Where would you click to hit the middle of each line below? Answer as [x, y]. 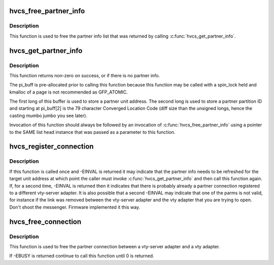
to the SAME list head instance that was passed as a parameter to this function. [92, 132]
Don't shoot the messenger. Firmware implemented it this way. [75, 207]
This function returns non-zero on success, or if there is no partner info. [84, 75]
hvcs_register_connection [52, 147]
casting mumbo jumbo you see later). [48, 115]
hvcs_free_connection [45, 222]
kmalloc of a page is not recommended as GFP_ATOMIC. [68, 92]
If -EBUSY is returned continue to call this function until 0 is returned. [82, 256]
